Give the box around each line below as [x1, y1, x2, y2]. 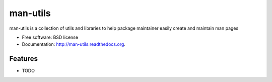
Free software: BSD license [22, 34, 78, 40]
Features [9, 54, 38, 63]
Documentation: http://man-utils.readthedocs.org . [22, 41, 126, 47]
